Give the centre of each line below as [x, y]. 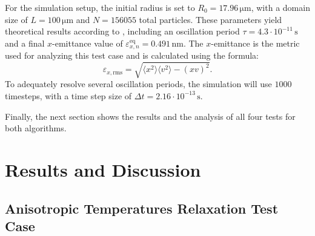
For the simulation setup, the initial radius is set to [100, 7]
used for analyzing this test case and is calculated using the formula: [132, 55]
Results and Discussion [103, 169]
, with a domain [280, 7]
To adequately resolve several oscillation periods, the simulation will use [138, 84]
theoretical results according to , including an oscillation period [122, 31]
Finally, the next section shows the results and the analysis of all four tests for [150, 116]
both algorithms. [36, 128]
